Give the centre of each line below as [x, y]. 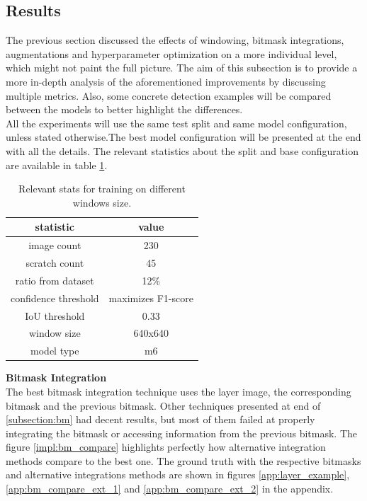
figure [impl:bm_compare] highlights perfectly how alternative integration [166, 447]
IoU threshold [55, 315]
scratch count [55, 263]
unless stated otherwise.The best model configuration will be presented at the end [183, 137]
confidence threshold [55, 298]
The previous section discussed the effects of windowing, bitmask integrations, [175, 40]
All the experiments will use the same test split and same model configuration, [176, 123]
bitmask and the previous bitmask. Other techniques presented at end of [163, 405]
